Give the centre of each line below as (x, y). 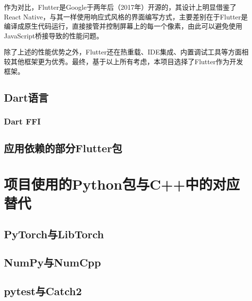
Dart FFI (22, 121)
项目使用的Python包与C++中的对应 (122, 184)
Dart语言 (26, 97)
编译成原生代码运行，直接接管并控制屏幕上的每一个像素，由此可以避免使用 (123, 26)
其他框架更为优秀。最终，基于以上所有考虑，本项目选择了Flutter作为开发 (127, 61)
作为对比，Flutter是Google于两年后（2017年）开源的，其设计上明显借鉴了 (120, 7)
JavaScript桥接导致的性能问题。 (54, 35)
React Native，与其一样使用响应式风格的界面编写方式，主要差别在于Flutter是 (126, 16)
